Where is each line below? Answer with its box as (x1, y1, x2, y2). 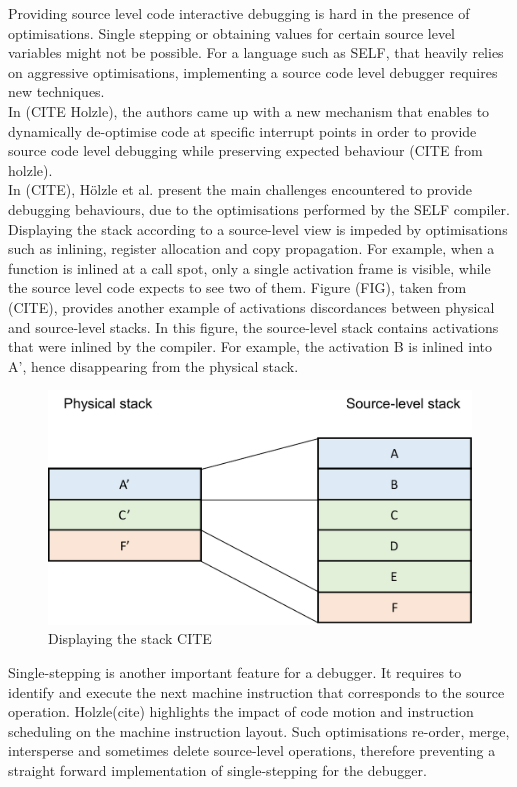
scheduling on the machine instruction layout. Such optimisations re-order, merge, (8, 720, 510, 741)
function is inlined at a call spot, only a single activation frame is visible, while (8, 257, 491, 278)
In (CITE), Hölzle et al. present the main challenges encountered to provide (8, 179, 472, 200)
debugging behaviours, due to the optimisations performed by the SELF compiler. (8, 198, 510, 219)
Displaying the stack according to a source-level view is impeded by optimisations (8, 218, 508, 239)
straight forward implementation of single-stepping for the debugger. (8, 760, 427, 781)
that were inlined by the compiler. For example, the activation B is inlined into (8, 336, 492, 357)
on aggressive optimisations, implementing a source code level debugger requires (8, 61, 498, 82)
